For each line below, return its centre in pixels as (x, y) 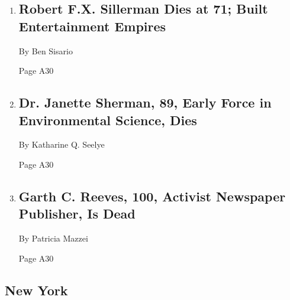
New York (36, 290)
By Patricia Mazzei (53, 238)
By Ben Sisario (46, 50)
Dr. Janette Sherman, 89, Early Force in (145, 102)
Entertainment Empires (92, 26)
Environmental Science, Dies (108, 120)
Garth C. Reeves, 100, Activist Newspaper (152, 196)
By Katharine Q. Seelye (62, 144)
